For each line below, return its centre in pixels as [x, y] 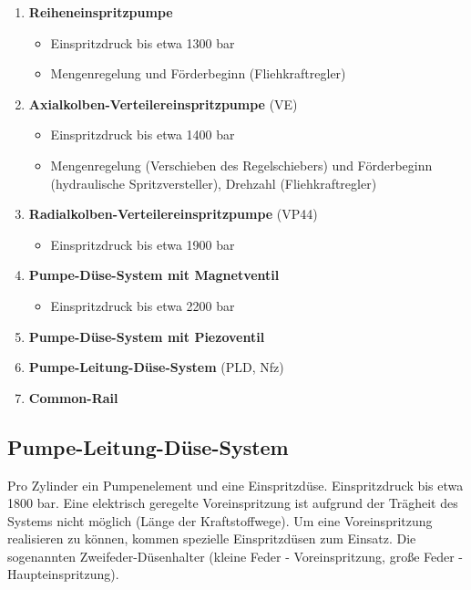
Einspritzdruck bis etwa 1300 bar [143, 42]
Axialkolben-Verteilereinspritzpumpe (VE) [163, 104]
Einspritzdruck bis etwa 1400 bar [143, 135]
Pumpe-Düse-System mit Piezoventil [147, 336]
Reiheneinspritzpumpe [101, 12]
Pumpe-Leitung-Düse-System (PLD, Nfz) [156, 367]
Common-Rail [73, 397]
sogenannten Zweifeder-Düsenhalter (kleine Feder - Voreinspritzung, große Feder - [235, 556]
